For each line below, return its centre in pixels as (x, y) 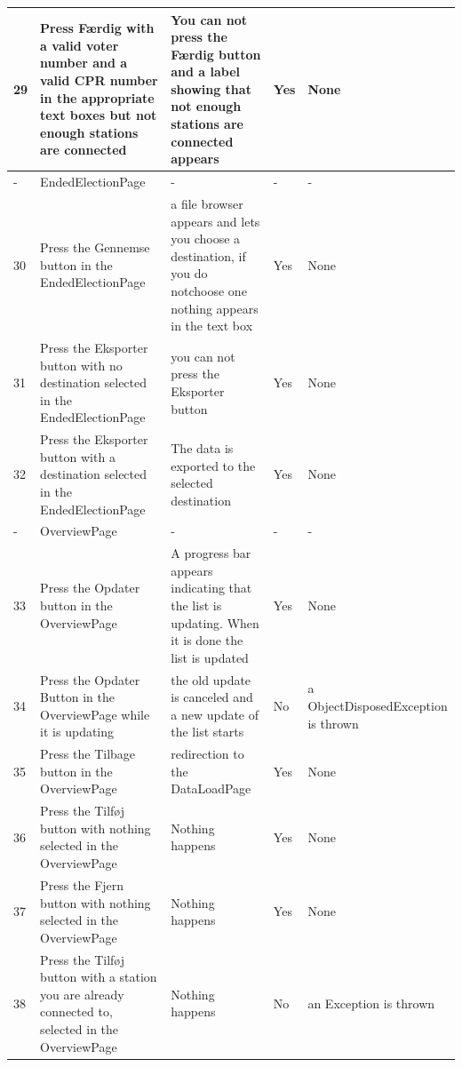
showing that (211, 88)
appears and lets (215, 221)
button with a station (99, 977)
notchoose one (209, 290)
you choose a (206, 239)
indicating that (211, 588)
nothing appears (215, 308)
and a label (206, 72)
